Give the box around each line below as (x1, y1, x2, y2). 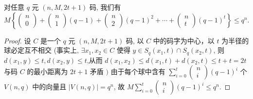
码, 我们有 (90, 2, 121, 12)
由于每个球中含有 (110, 66, 165, 77)
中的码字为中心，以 (153, 35, 215, 45)
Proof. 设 (4, 35, 31, 45)
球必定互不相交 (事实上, (4, 45, 79, 55)
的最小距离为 (27, 66, 68, 77)
